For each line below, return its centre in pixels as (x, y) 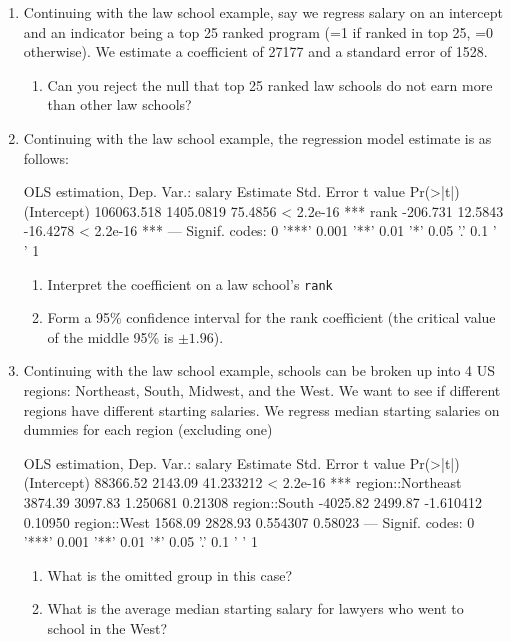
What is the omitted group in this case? (170, 574)
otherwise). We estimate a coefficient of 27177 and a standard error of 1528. (255, 51)
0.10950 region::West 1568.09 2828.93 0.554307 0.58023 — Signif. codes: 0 (249, 521)
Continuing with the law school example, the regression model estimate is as (257, 137)
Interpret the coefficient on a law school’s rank (190, 283)
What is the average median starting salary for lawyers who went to (255, 608)
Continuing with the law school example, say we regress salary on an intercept (263, 12)
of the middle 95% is (110, 336)
